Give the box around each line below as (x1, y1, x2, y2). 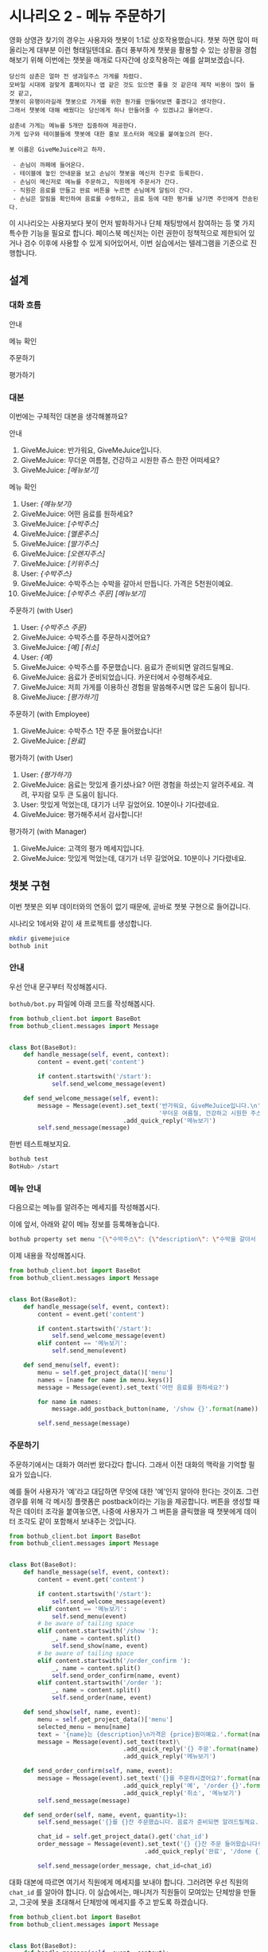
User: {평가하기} (20, 769, 72, 779)
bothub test (9, 1156, 49, 1164)
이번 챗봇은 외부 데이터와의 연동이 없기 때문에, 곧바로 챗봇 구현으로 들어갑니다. (9, 902, 251, 911)
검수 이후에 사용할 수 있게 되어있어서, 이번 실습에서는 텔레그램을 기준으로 (23, 238, 249, 248)
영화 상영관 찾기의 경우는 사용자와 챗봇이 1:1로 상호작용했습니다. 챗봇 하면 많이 (9, 35, 250, 45)
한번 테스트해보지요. (9, 1140, 71, 1149)
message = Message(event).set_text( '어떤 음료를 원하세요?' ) (37, 1383, 230, 1391)
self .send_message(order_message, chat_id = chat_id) (37, 1861, 213, 1870)
